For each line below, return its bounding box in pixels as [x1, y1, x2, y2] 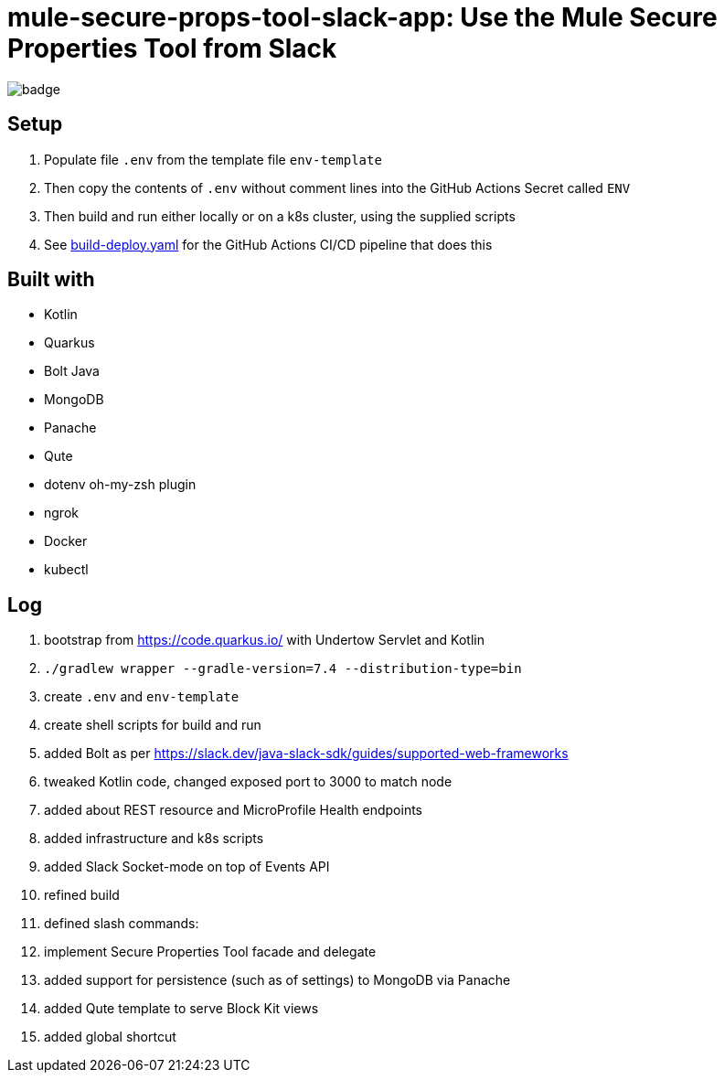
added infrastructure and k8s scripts [44, 830, 264, 847]
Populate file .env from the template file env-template [44, 151, 382, 167]
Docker [44, 533, 88, 550]
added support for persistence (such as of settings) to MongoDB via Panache [44, 972, 511, 989]
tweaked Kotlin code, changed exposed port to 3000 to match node [44, 774, 452, 790]
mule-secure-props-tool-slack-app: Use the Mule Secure [7, 2, 718, 33]
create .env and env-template [44, 689, 240, 705]
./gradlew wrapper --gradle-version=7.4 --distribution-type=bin [44, 661, 522, 677]
